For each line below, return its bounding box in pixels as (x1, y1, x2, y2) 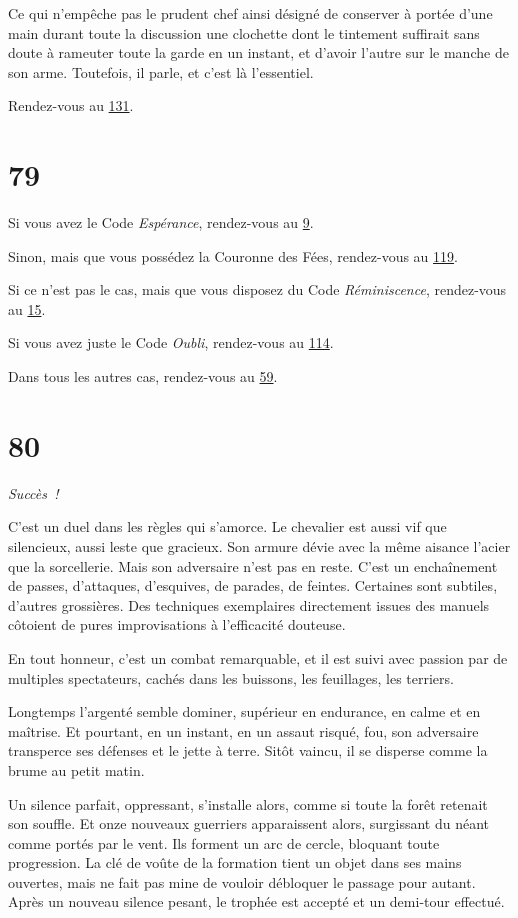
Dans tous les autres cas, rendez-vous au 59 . (8, 366, 278, 387)
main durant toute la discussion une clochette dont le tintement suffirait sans (8, 22, 480, 43)
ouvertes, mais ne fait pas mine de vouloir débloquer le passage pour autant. (8, 871, 476, 892)
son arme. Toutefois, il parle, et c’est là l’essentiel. (8, 61, 314, 82)
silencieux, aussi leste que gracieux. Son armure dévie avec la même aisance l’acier (8, 535, 511, 556)
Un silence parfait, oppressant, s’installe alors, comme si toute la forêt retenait (8, 793, 488, 814)
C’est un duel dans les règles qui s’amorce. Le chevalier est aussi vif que (8, 516, 447, 537)
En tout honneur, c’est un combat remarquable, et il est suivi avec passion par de (8, 647, 508, 668)
